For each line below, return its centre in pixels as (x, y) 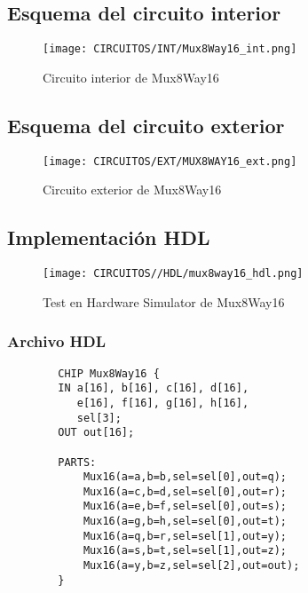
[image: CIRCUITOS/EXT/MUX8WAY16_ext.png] (170, 161)
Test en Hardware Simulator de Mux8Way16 (164, 301)
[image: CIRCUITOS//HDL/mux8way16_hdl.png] (173, 274)
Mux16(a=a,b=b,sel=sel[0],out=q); (185, 477)
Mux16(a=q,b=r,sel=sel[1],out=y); (185, 536)
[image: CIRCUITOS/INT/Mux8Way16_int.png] (170, 49)
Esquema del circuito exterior (146, 125)
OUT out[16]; (96, 433)
